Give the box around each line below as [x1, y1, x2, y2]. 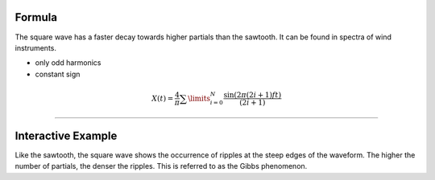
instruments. [14, 43, 56, 52]
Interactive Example [14, 129, 118, 142]
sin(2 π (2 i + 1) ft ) [223, 91, 282, 100]
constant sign [35, 69, 81, 79]
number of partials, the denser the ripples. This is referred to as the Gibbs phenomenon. [14, 162, 308, 171]
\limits [188, 93, 211, 103]
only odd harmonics [35, 58, 101, 67]
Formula [14, 10, 58, 24]
